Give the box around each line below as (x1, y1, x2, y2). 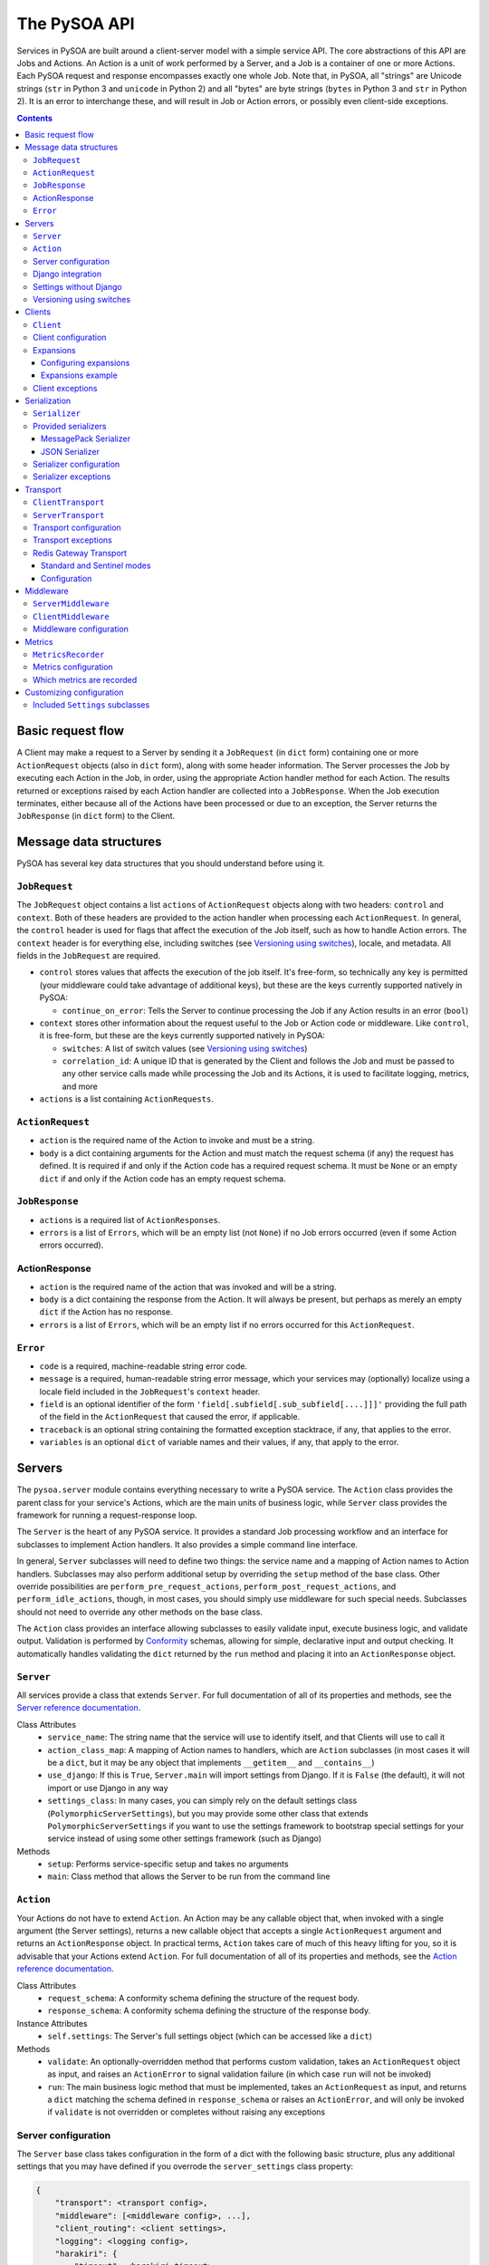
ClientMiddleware (33, 612, 110, 622)
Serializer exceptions (33, 471, 111, 482)
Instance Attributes (16, 2018, 88, 2029)
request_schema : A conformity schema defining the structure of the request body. (47, 1992, 360, 2003)
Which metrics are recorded (33, 674, 138, 685)
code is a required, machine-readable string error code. (39, 1360, 248, 1372)
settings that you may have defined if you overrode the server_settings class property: (16, 2161, 353, 2172)
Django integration (33, 268, 102, 280)
